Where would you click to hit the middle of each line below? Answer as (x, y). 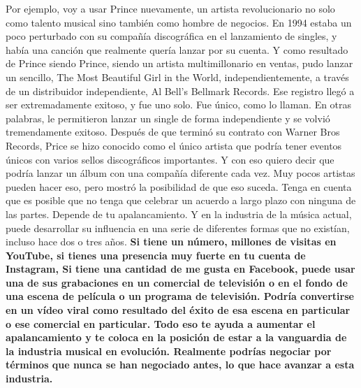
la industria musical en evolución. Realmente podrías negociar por (169, 351)
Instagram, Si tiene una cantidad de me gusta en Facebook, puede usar (180, 269)
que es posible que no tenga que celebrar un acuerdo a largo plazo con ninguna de (181, 200)
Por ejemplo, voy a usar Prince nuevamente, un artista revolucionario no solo (170, 8)
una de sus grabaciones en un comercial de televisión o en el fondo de (177, 282)
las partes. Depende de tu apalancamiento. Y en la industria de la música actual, (179, 214)
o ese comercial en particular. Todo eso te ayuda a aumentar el (161, 323)
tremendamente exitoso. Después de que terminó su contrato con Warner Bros (173, 132)
